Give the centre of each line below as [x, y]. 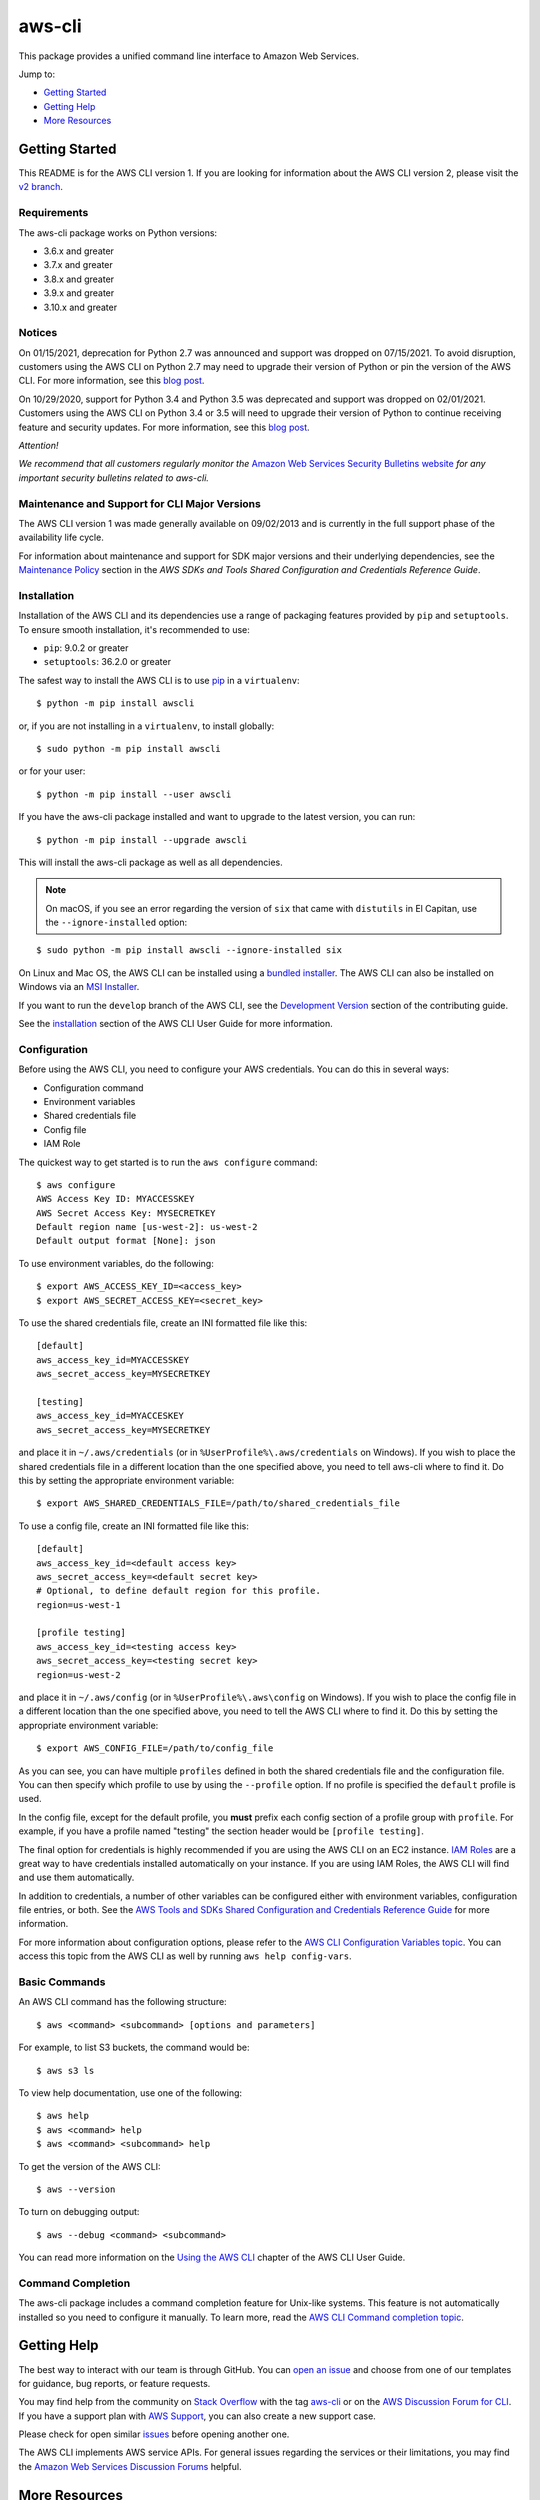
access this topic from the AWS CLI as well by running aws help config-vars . [185, 1956]
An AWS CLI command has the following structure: [122, 2002]
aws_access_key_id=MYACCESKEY [110, 1416]
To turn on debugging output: [79, 2212]
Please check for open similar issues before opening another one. [154, 2434]
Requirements [53, 213]
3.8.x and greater [79, 279]
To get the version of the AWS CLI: [89, 2166]
